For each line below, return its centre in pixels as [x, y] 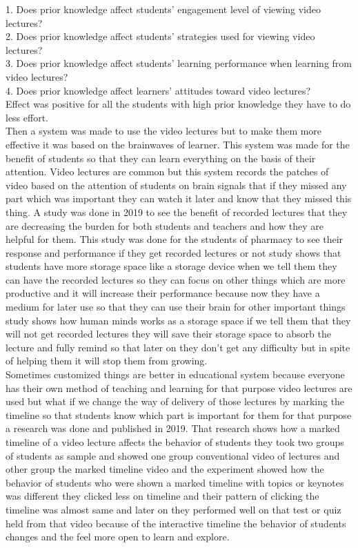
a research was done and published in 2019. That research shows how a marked [173, 428]
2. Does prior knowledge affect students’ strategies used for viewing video [160, 36]
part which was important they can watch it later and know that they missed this [179, 198]
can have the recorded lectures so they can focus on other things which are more [176, 279]
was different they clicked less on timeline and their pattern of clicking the [162, 496]
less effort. [27, 117]
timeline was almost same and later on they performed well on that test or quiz [173, 509]
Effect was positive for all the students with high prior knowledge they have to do [178, 104]
